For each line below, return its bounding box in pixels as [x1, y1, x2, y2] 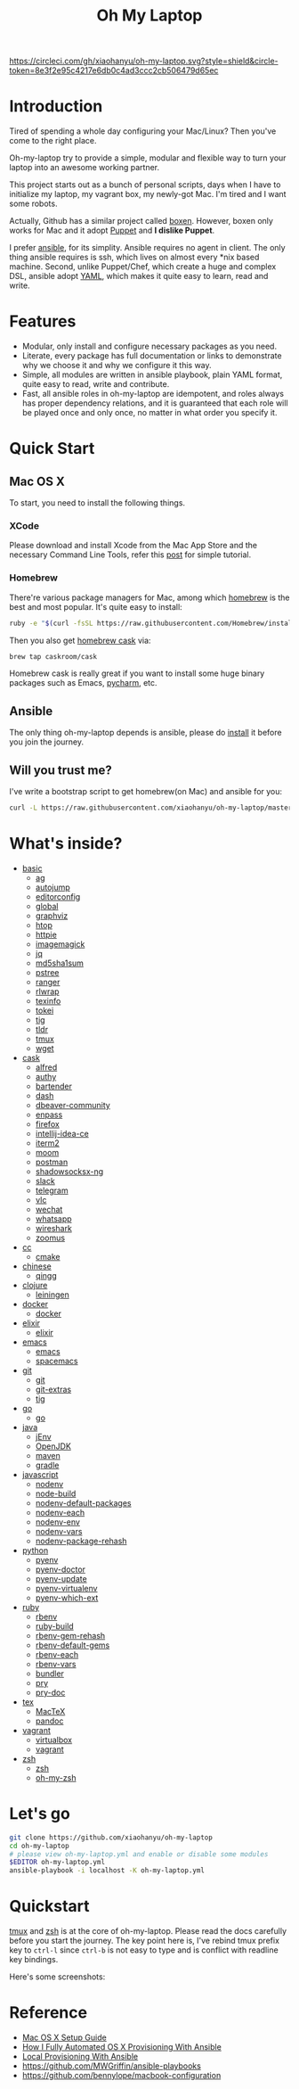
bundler [35, 1668, 65, 1679]
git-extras [35, 1384, 72, 1394]
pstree [35, 966, 60, 977]
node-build [35, 1488, 77, 1499]
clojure [21, 1279, 48, 1290]
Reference [9, 2003, 87, 2023]
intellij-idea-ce [35, 1128, 89, 1139]
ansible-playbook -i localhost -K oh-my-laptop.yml [9, 1866, 205, 1875]
